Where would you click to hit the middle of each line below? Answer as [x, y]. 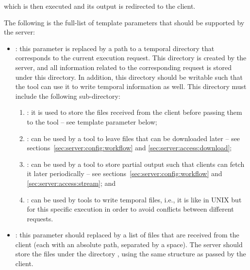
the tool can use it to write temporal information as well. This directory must [131, 86]
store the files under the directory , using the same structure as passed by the [131, 254]
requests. [40, 218]
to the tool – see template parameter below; [92, 121]
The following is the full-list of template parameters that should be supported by [124, 22]
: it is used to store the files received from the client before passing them [134, 112]
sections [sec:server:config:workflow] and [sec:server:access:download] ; [129, 148]
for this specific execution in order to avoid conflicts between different [130, 209]
